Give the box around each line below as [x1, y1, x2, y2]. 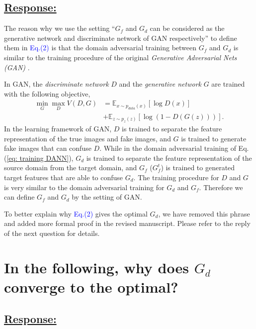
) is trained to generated [161, 162, 235, 173]
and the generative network [119, 79, 202, 89]
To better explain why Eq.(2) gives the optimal [4, 208, 148, 219]
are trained [211, 79, 245, 89]
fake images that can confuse [4, 143, 91, 153]
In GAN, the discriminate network [4, 79, 109, 89]
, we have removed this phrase [158, 208, 250, 219]
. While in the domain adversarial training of [99, 143, 236, 153]
